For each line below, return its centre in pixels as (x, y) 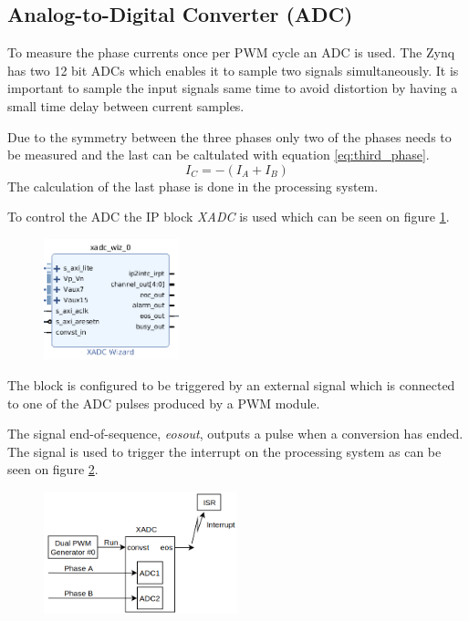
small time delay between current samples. (126, 105)
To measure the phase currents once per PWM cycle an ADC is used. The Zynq (231, 52)
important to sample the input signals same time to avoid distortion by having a (233, 88)
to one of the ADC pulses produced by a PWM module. (164, 403)
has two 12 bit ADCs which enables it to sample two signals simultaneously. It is (233, 70)
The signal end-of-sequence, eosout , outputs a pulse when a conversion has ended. (235, 434)
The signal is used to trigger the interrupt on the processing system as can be (224, 451)
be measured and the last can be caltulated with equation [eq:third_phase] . (219, 155)
